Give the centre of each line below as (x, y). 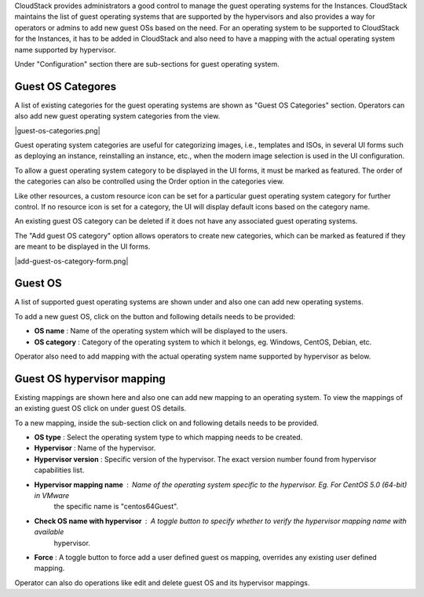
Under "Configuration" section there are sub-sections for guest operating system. (147, 64)
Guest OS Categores (66, 86)
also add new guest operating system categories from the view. (117, 116)
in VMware (52, 496)
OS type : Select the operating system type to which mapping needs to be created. (168, 437)
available (49, 532)
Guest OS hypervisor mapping (90, 379)
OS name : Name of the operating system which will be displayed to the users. (161, 331)
